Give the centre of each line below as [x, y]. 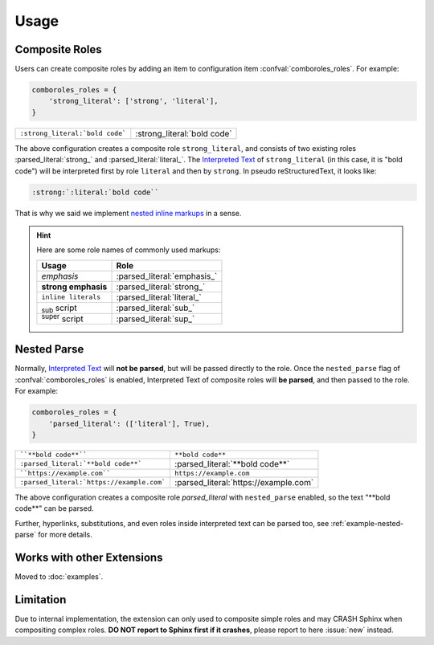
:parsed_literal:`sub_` [156, 308]
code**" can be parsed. [54, 508]
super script [62, 318]
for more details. [65, 535]
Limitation [41, 600]
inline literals [71, 297]
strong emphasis [74, 287]
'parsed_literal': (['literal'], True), [129, 423]
